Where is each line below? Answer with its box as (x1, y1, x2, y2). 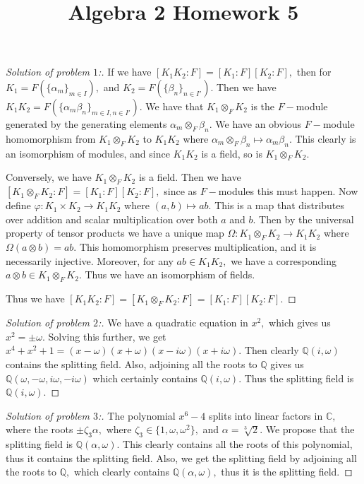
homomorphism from (6, 131, 96, 146)
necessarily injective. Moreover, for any (6, 253, 174, 268)
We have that (145, 98, 204, 113)
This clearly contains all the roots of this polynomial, (123, 437, 353, 451)
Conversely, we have (6, 170, 92, 184)
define (6, 198, 31, 213)
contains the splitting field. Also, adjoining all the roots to (6, 356, 257, 371)
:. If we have (98, 64, 152, 79)
